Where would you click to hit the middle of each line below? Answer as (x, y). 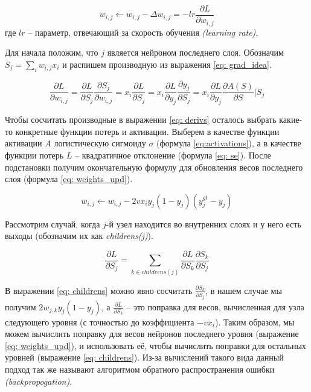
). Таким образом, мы (255, 322)
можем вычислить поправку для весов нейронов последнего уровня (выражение (152, 334)
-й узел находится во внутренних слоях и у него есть (204, 224)
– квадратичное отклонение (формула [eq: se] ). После (173, 155)
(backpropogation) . (39, 381)
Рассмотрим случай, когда (53, 224)
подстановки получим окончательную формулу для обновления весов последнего (154, 167)
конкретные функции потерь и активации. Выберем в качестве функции (147, 131)
